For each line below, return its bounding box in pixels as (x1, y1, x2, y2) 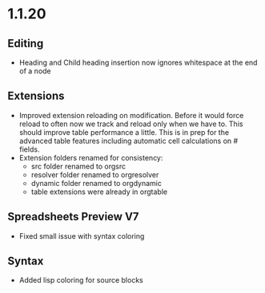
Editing (7, 37, 44, 50)
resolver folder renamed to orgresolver (30, 169, 159, 180)
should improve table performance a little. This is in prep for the (18, 127, 230, 137)
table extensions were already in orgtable (30, 187, 168, 196)
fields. (18, 145, 40, 154)
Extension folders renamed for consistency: (18, 152, 163, 162)
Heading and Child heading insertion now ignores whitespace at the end (18, 57, 258, 67)
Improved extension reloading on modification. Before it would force (18, 110, 244, 120)
